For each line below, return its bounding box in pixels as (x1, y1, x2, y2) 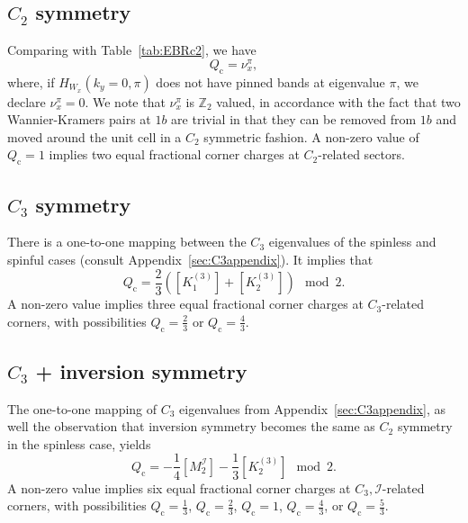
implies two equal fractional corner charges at (49, 145, 300, 164)
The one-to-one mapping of (7, 399, 157, 418)
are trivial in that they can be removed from (171, 110, 417, 129)
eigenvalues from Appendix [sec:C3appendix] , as (179, 399, 445, 418)
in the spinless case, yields (7, 434, 151, 453)
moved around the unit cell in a (7, 127, 182, 146)
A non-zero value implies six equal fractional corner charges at (7, 478, 351, 497)
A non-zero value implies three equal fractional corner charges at (7, 294, 364, 313)
